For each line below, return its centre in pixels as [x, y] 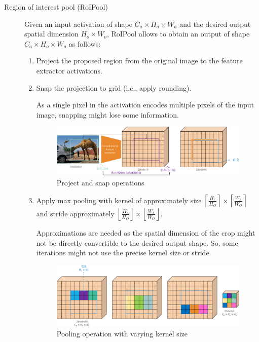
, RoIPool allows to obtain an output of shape [178, 34]
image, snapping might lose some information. [107, 114]
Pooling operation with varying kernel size [122, 333]
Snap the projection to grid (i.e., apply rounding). [114, 87]
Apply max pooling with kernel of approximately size [119, 200]
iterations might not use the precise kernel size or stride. [124, 253]
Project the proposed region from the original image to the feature [139, 61]
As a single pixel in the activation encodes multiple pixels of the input [145, 105]
